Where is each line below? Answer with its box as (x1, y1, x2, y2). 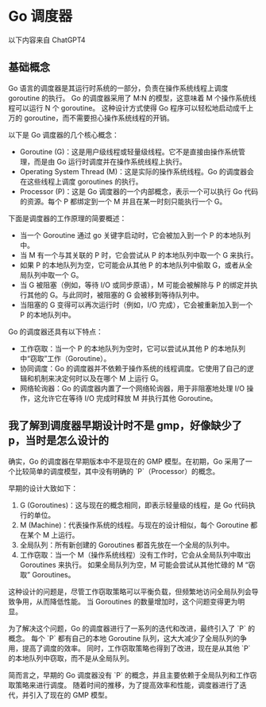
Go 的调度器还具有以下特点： (8, 327, 103, 336)
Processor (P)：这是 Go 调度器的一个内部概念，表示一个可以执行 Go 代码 (19, 186, 259, 196)
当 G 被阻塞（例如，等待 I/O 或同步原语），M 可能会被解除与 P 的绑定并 (19, 280, 251, 289)
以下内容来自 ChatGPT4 (8, 35, 86, 45)
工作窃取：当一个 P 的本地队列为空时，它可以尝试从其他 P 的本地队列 (19, 344, 246, 353)
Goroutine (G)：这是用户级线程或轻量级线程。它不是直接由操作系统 (19, 146, 239, 156)
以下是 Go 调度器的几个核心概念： (8, 130, 119, 139)
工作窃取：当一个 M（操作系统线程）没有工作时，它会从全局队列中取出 (19, 550, 252, 559)
